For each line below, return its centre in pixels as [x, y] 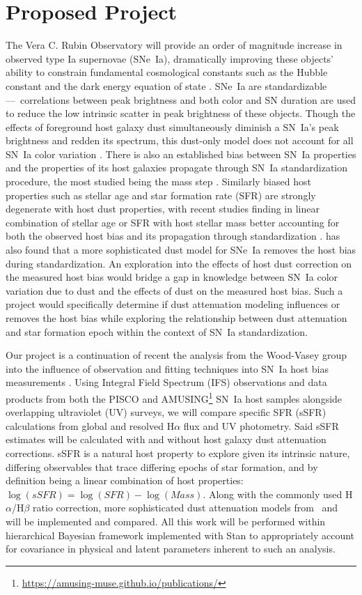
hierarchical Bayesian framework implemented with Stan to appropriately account [180, 535]
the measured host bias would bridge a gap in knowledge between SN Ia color [172, 277]
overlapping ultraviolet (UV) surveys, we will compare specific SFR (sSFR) [166, 412]
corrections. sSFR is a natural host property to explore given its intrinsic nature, [178, 453]
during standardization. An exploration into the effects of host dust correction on [179, 263]
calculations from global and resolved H [90, 425]
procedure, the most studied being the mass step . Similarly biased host [158, 181]
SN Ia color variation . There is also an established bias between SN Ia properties [181, 154]
